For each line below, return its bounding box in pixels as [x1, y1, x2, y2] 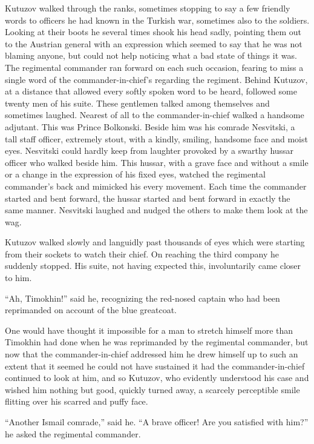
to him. [5, 271, 32, 284]
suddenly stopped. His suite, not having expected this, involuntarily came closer [5, 259, 301, 272]
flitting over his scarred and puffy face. [5, 395, 148, 408]
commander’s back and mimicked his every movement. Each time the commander [5, 179, 307, 192]
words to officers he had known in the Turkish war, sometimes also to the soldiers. [5, 13, 310, 26]
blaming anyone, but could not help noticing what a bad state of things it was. [5, 49, 297, 62]
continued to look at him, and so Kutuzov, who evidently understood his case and [5, 371, 309, 384]
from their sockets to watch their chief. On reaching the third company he [5, 247, 279, 260]
